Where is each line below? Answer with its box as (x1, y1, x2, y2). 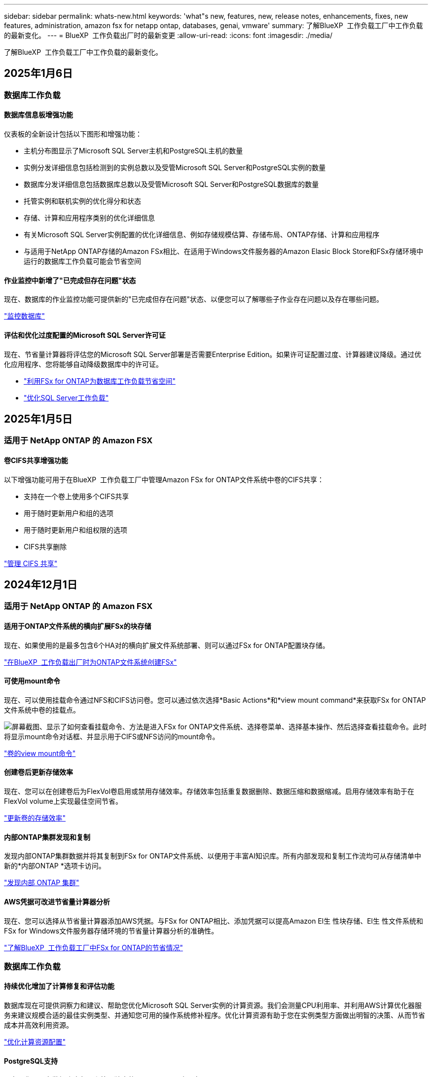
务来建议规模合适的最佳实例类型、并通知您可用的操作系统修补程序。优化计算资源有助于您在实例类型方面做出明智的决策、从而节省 (4, 1011, 425, 1020)
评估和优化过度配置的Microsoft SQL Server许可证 (4, 330, 166, 339)
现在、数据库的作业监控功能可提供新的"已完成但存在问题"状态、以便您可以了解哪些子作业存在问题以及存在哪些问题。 (4, 295, 384, 304)
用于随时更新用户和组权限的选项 (24, 525, 127, 534)
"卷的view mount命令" (4, 749, 76, 757)
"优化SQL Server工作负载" (24, 393, 109, 402)
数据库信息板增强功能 (4, 110, 73, 119)
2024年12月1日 (4, 578, 77, 591)
